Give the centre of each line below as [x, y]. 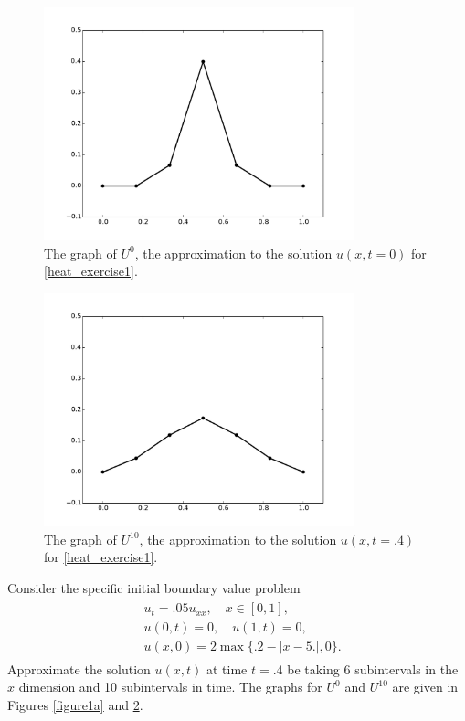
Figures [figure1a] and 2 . [75, 704]
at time [227, 668]
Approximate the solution [79, 668]
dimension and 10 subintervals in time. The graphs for [170, 687]
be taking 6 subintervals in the [373, 668]
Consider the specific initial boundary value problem [154, 587]
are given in [425, 687]
